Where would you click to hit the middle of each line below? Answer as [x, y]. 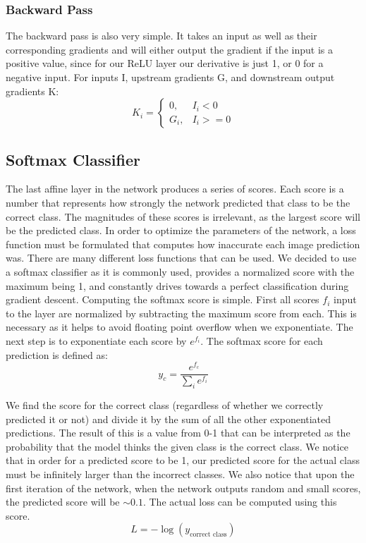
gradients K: [32, 91]
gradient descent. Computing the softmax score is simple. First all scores [163, 299]
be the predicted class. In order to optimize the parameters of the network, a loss [181, 230]
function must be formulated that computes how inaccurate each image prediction [183, 244]
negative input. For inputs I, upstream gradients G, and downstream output [170, 77]
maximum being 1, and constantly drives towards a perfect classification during [177, 285]
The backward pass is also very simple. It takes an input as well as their [161, 36]
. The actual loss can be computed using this [240, 502]
